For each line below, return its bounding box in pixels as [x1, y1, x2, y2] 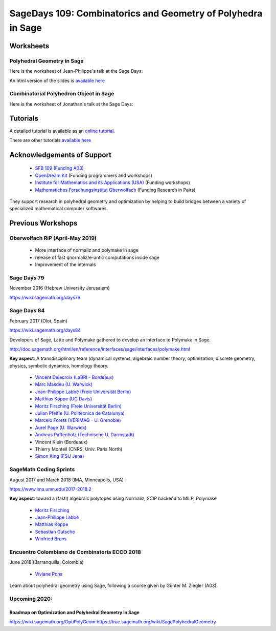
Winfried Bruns [35, 536, 67, 542]
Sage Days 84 [9, 307, 45, 314]
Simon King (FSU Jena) [35, 453, 84, 459]
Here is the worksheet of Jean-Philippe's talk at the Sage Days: [9, 68, 143, 74]
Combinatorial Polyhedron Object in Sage [9, 90, 114, 97]
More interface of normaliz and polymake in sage [35, 247, 139, 253]
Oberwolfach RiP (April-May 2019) [9, 235, 97, 242]
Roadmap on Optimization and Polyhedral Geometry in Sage [9, 609, 140, 615]
